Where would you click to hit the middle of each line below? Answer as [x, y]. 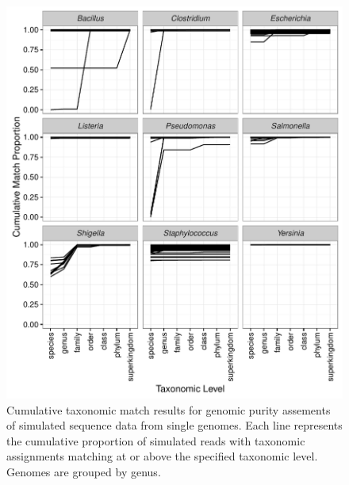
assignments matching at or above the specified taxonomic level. [162, 456]
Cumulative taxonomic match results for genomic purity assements [169, 409]
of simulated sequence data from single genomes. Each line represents [174, 425]
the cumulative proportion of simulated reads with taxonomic [156, 440]
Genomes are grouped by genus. [84, 472]
